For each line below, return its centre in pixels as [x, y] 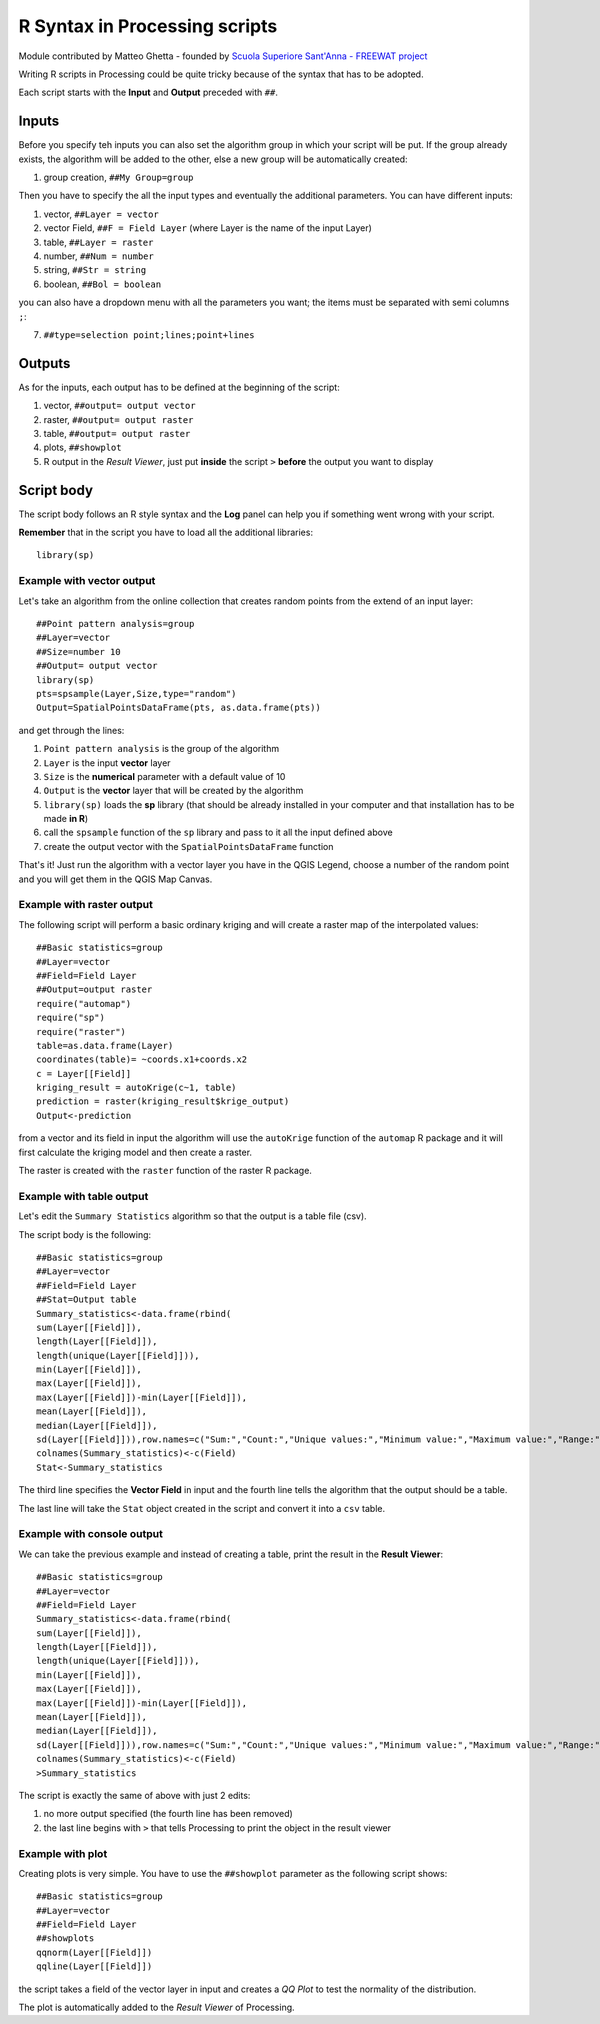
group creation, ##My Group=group [118, 177]
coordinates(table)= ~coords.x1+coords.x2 [142, 1059]
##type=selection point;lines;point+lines [149, 334]
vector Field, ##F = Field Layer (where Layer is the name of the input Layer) [207, 228]
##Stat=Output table [86, 1299]
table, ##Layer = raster [98, 242]
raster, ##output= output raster [118, 419]
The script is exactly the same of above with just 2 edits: [134, 1795]
